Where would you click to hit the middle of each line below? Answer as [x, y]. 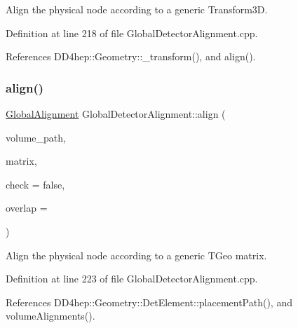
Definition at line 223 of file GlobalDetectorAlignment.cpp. [132, 279]
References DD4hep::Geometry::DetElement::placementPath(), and [149, 302]
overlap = [27, 208]
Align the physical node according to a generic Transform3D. [137, 9]
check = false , [35, 184]
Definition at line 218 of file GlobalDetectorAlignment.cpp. [132, 33]
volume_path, [36, 137]
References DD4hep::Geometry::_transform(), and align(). [131, 56]
